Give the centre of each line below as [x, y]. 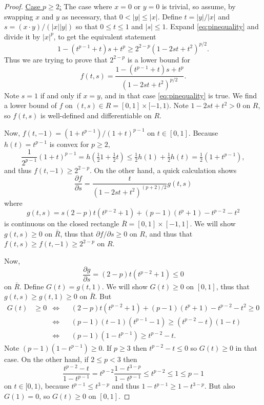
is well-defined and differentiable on [96, 115]
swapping [19, 16]
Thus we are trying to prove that [56, 59]
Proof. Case [22, 6]
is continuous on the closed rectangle [62, 223]
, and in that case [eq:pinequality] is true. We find [179, 95]
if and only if [60, 95]
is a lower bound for [159, 59]
